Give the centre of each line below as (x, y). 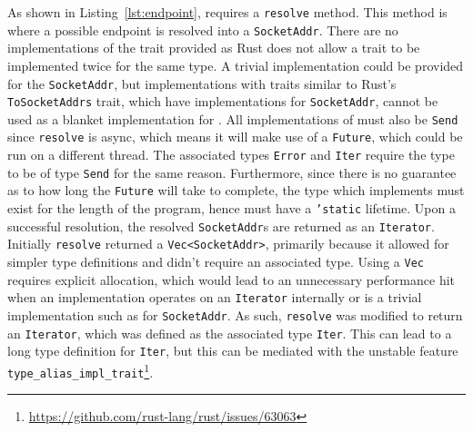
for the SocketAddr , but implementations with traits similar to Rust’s (202, 83)
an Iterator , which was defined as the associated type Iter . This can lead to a (230, 333)
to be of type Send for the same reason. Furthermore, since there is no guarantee (232, 172)
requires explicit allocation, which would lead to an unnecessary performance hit (231, 279)
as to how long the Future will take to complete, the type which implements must (236, 190)
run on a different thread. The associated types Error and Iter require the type (231, 155)
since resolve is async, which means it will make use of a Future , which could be (235, 137)
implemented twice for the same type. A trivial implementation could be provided (236, 65)
